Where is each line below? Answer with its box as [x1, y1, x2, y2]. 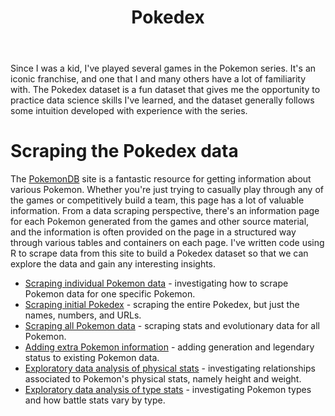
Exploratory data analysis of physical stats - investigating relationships [24, 362, 316, 375]
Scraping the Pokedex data [10, 140, 239, 163]
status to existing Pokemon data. [24, 352, 160, 364]
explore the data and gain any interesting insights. [10, 258, 217, 270]
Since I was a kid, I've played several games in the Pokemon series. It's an [10, 62, 317, 75]
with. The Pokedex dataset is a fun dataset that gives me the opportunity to [10, 84, 321, 96]
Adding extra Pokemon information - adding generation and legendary [24, 341, 315, 353]
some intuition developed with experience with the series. [10, 105, 248, 117]
